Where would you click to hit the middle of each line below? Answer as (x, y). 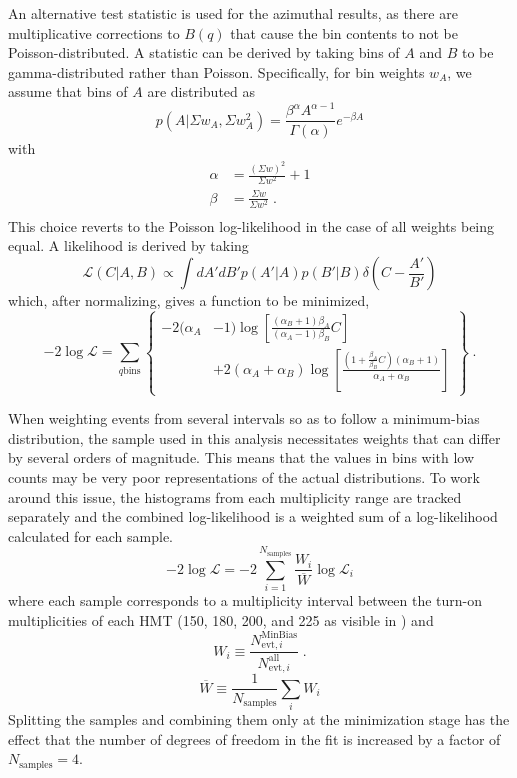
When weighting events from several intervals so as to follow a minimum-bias (244, 418)
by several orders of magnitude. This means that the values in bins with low (241, 457)
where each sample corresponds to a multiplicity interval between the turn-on (245, 599)
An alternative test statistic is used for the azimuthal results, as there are (233, 13)
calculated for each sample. (90, 535)
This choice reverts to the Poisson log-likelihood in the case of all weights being (251, 225)
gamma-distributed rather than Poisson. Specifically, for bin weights (216, 71)
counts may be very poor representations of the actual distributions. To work (244, 477)
